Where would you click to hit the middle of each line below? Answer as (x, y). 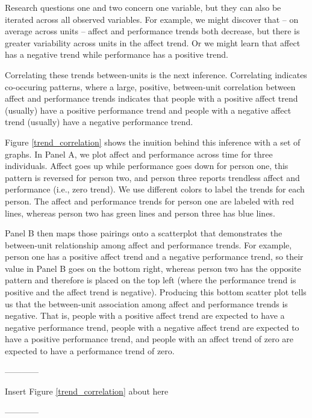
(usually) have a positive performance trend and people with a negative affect (148, 110)
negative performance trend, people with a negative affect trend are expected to (152, 327)
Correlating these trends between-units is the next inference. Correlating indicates (156, 74)
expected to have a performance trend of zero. (90, 351)
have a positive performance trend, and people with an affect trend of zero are (149, 339)
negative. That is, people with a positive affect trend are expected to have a (145, 315)
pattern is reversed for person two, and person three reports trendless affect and (152, 177)
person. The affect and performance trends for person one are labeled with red (150, 201)
